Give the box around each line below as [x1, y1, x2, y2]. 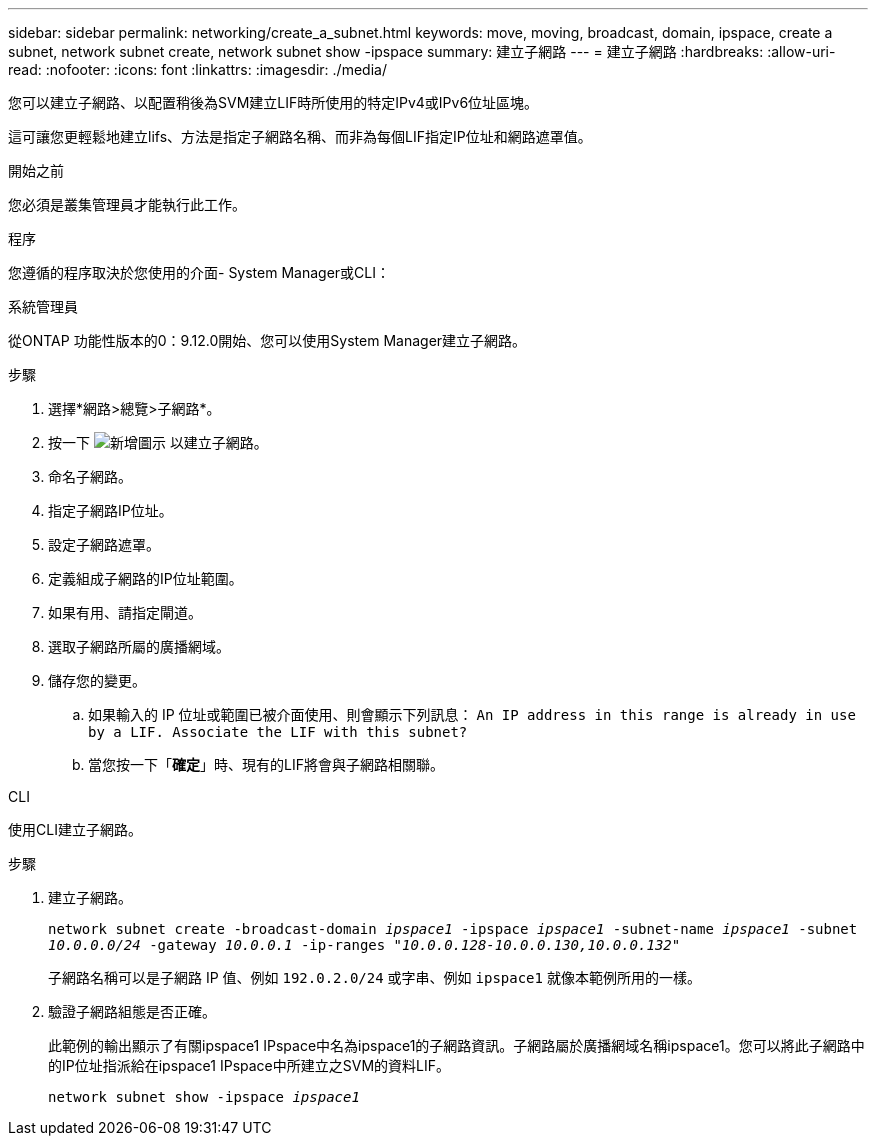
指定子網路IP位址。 [48, 502, 173, 519]
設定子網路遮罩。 [48, 536, 160, 553]
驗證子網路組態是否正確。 [48, 1003, 216, 1020]
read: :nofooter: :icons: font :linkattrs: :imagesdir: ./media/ [8, 61, 387, 78]
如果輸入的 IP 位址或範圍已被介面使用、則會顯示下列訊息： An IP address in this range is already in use [88, 706, 856, 723]
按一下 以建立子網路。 [48, 434, 268, 451]
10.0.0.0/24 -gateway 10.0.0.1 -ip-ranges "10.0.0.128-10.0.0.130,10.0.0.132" [48, 937, 681, 953]
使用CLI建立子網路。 [8, 821, 142, 838]
